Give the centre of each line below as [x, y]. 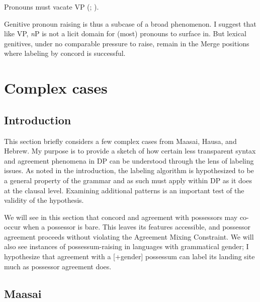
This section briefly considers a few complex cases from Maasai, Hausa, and [120, 141]
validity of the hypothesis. [44, 200]
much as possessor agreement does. [58, 266]
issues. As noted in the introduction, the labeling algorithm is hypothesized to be [129, 170]
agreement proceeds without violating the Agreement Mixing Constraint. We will [129, 236]
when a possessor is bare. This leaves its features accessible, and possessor [137, 227]
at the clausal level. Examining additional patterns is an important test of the [124, 190]
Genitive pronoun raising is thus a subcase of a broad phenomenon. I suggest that [130, 23]
